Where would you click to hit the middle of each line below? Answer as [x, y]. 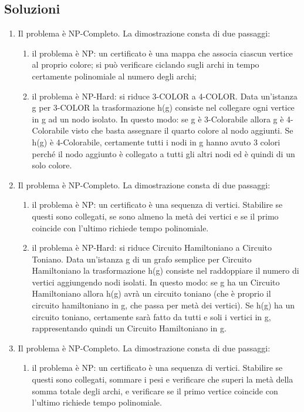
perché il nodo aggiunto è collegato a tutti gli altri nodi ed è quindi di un [163, 153]
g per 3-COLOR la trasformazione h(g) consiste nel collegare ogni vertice [163, 107]
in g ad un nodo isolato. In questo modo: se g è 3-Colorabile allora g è [158, 119]
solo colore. [52, 165]
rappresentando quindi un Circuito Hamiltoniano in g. [129, 328]
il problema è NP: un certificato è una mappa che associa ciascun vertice [162, 53]
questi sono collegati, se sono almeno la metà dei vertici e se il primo [155, 216]
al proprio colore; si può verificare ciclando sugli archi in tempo [146, 64]
